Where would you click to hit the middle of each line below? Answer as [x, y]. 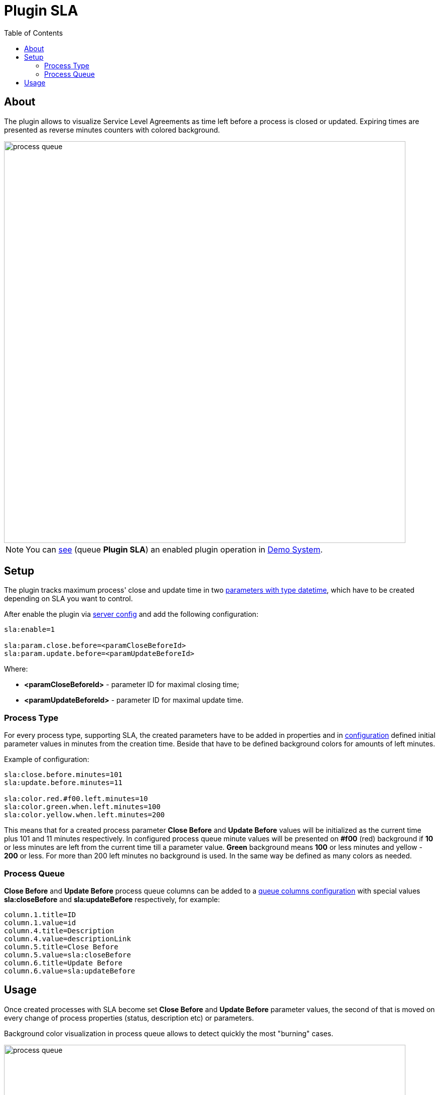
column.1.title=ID [40, 914]
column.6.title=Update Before [63, 963]
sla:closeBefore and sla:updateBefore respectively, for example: [112, 899]
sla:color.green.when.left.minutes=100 [82, 807]
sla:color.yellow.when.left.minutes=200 [85, 815]
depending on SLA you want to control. [68, 599]
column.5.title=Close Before [61, 947]
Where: [16, 669]
